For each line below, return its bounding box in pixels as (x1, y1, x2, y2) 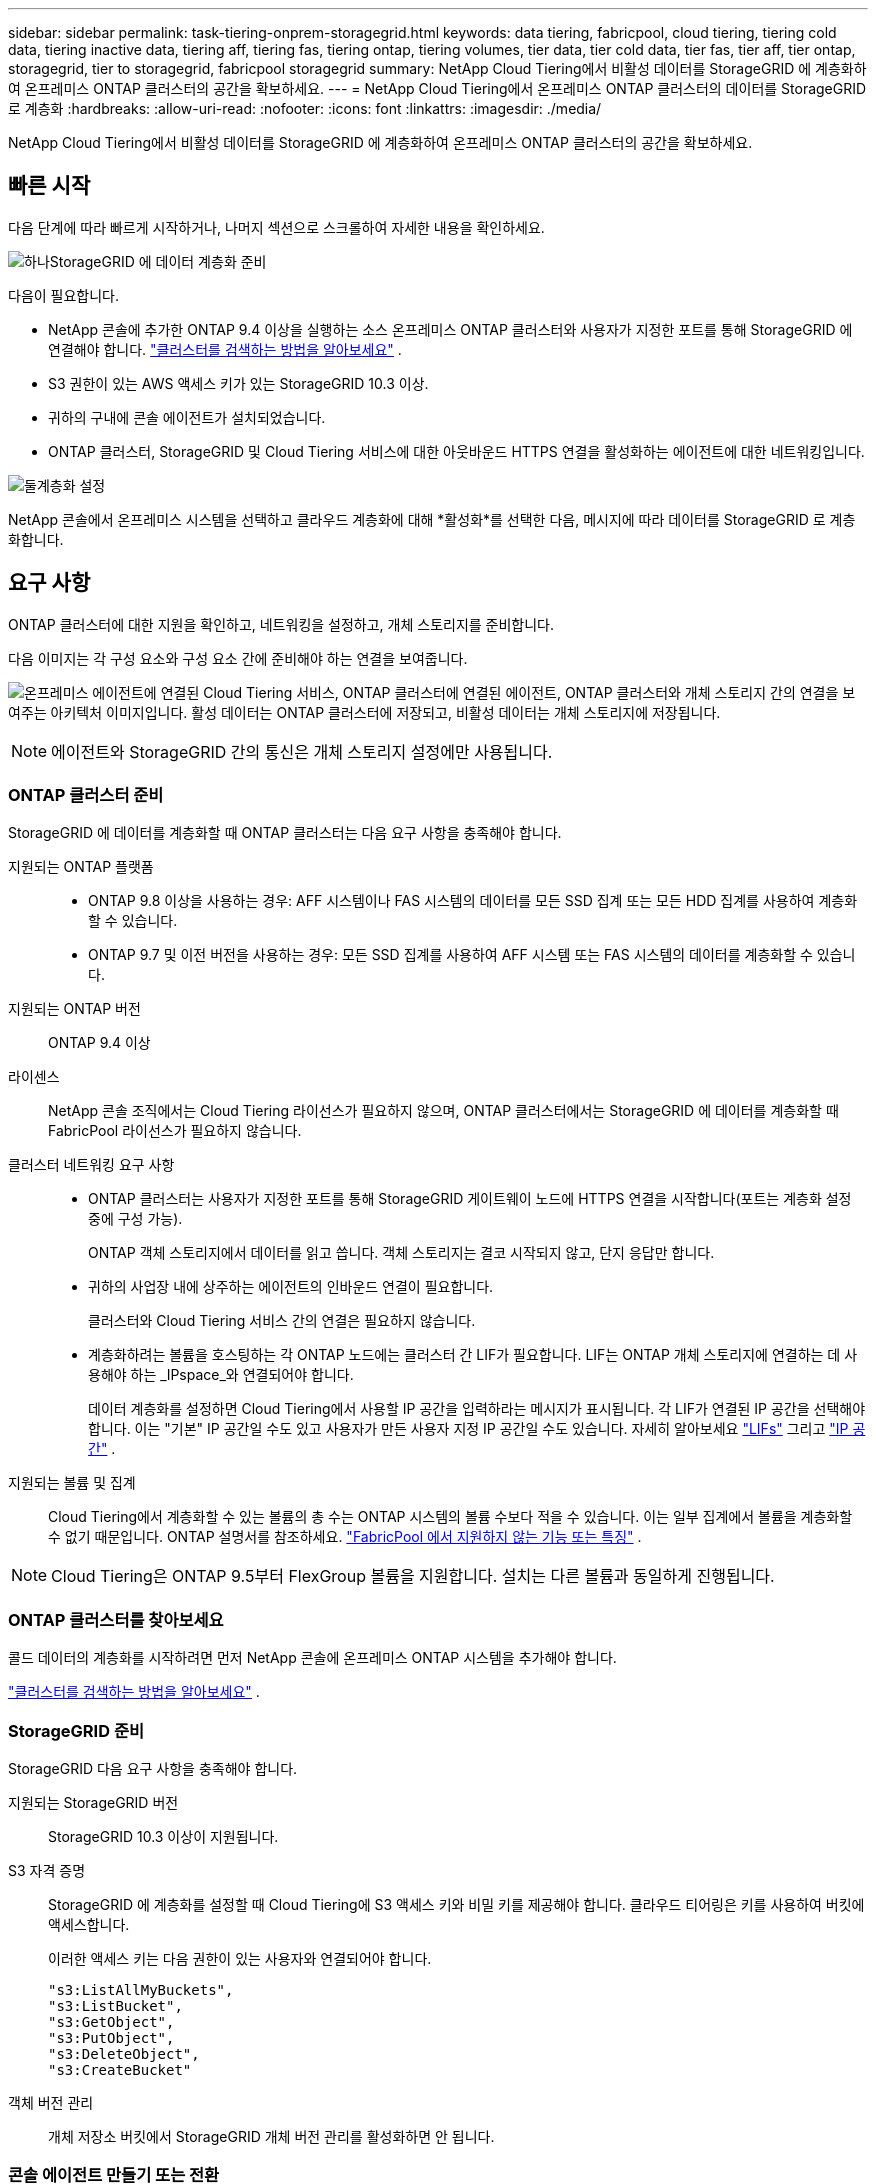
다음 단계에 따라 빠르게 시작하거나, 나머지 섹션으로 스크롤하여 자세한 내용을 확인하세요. (8, 218, 545, 236)
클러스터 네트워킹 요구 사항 (8, 1156, 175, 1174)
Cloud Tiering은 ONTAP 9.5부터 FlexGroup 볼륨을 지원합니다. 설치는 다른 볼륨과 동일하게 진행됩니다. (51, 1566, 775, 1587)
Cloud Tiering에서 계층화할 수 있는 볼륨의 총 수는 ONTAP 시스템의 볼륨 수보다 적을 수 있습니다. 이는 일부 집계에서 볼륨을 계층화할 (48, 1508, 853, 1526)
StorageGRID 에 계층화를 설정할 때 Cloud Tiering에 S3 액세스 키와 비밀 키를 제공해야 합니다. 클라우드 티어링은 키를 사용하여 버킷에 (48, 1895, 865, 1913)
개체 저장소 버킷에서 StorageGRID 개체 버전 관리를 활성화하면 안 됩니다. (48, 2127, 495, 2145)
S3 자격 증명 (8, 1861, 86, 1879)
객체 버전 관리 (8, 2093, 94, 2111)
